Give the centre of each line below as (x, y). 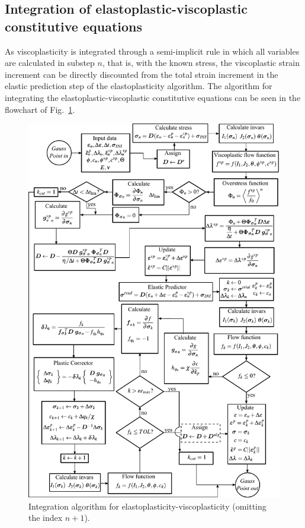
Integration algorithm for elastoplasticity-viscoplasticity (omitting (147, 506)
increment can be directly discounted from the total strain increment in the (142, 74)
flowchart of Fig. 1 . (40, 109)
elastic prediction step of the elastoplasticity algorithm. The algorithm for (139, 86)
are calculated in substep (50, 63)
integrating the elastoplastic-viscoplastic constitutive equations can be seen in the (153, 97)
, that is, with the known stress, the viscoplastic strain (201, 63)
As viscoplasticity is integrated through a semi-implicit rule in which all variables (152, 51)
